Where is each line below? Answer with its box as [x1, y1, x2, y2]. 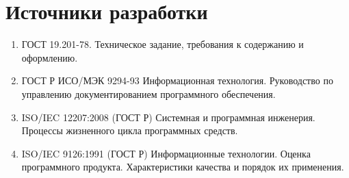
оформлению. [21, 50, 78, 64]
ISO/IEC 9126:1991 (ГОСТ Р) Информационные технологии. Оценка [21, 146, 311, 160]
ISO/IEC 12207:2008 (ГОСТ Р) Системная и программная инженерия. [21, 110, 315, 124]
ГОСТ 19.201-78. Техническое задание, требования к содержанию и [21, 37, 304, 51]
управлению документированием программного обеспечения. [21, 86, 276, 101]
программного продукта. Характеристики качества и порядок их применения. [21, 160, 344, 174]
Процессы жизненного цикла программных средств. [21, 123, 238, 138]
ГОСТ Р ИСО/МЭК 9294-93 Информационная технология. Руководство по [21, 73, 333, 88]
